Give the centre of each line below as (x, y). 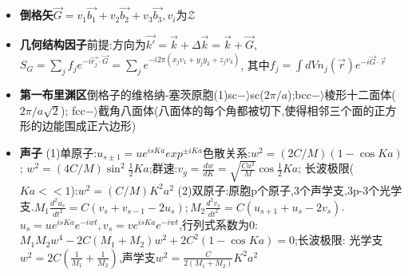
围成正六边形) (100, 126)
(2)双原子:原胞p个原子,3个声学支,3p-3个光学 (290, 189)
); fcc (73, 110)
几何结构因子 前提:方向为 (83, 44)
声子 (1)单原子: (58, 152)
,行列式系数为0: (218, 224)
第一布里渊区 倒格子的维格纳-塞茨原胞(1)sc (129, 94)
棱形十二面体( (360, 94)
